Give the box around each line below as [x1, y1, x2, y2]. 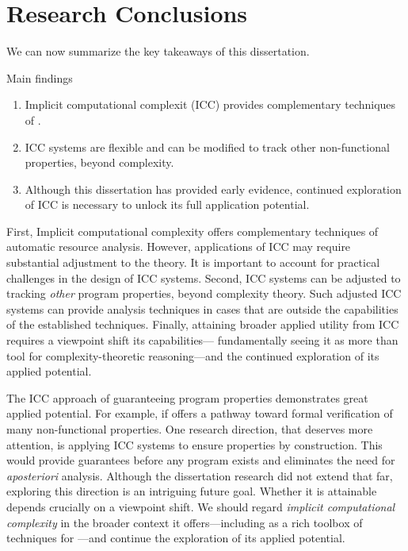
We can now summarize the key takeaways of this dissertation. [6, 43, 310, 60]
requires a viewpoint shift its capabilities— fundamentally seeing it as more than [6, 332, 398, 349]
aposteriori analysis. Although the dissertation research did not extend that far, [6, 467, 393, 484]
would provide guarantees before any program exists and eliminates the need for [6, 452, 395, 468]
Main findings [6, 69, 73, 86]
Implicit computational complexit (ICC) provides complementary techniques [25, 96, 396, 113]
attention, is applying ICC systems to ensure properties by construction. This [6, 436, 383, 453]
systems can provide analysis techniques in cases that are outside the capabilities [6, 300, 398, 317]
